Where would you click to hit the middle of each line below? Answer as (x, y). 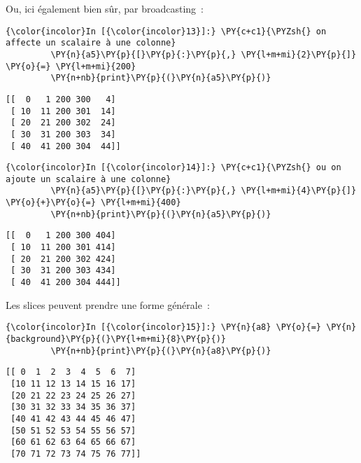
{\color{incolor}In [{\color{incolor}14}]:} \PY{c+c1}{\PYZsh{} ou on (174, 168)
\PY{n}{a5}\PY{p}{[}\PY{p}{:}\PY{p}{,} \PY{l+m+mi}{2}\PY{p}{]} (204, 54)
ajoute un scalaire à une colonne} (89, 179)
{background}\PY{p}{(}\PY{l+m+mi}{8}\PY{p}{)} (116, 339)
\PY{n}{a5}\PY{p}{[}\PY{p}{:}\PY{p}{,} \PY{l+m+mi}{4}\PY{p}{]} (204, 191)
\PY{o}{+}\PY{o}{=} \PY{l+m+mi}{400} (93, 203)
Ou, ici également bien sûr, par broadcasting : (105, 8)
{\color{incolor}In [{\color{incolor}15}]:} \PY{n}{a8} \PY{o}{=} (164, 327)
